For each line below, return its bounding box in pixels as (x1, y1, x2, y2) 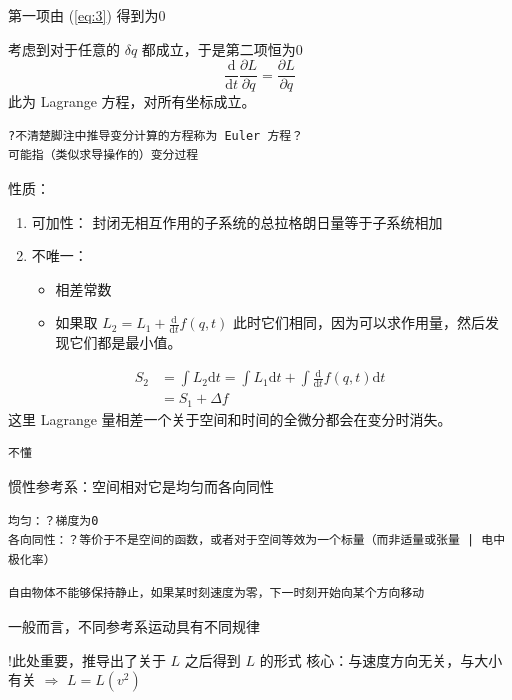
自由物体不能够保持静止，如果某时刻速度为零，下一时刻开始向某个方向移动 (8, 586, 425, 601)
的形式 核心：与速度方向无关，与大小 (259, 649, 503, 670)
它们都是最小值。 (69, 332, 182, 353)
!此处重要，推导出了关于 (8, 649, 166, 670)
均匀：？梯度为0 (8, 513, 99, 528)
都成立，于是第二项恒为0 (141, 38, 303, 59)
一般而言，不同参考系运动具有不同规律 (8, 616, 260, 637)
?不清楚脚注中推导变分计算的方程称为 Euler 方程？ (8, 128, 304, 143)
